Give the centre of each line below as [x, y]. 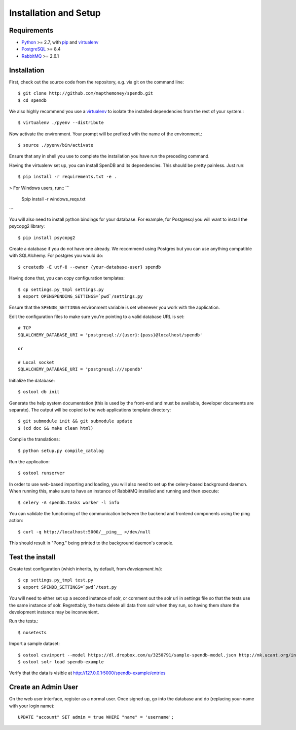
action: [16, 521]
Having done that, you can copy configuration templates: [67, 278]
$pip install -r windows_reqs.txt [54, 199]
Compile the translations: [35, 439]
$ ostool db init [39, 392]
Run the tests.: [24, 621]
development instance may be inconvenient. [54, 612]
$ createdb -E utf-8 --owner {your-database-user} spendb [90, 267]
